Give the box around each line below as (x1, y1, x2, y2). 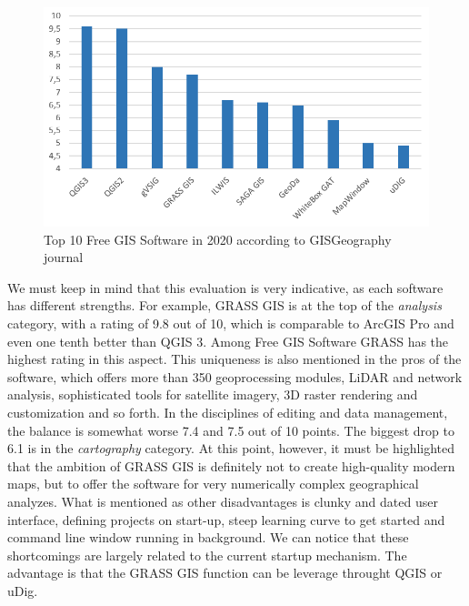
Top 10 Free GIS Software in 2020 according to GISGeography (44, 229, 392, 248)
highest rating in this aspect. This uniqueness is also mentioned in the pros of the (7, 349, 462, 369)
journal (44, 247, 84, 267)
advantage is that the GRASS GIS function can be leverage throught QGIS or (7, 563, 443, 582)
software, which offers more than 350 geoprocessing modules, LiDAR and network (7, 367, 463, 386)
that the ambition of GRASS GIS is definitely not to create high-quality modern (7, 456, 455, 475)
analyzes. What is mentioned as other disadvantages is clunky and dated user (7, 491, 438, 510)
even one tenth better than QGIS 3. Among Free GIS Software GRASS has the (7, 331, 449, 350)
